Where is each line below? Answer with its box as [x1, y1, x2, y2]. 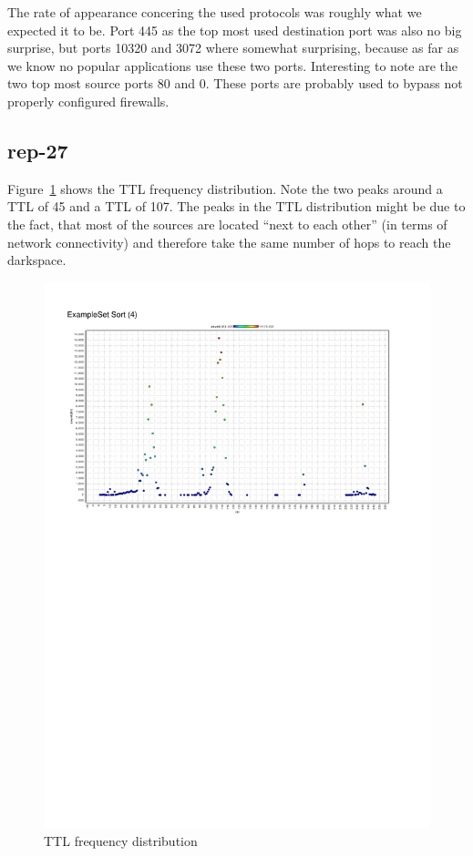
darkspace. [7, 250, 67, 270]
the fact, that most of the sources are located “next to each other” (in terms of [7, 214, 447, 233]
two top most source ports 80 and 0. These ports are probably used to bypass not [7, 74, 463, 93]
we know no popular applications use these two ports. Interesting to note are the [7, 56, 458, 75]
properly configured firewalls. [7, 91, 170, 110]
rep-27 [7, 136, 68, 164]
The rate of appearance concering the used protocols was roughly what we [7, 3, 422, 21]
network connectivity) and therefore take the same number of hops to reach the [7, 232, 451, 251]
